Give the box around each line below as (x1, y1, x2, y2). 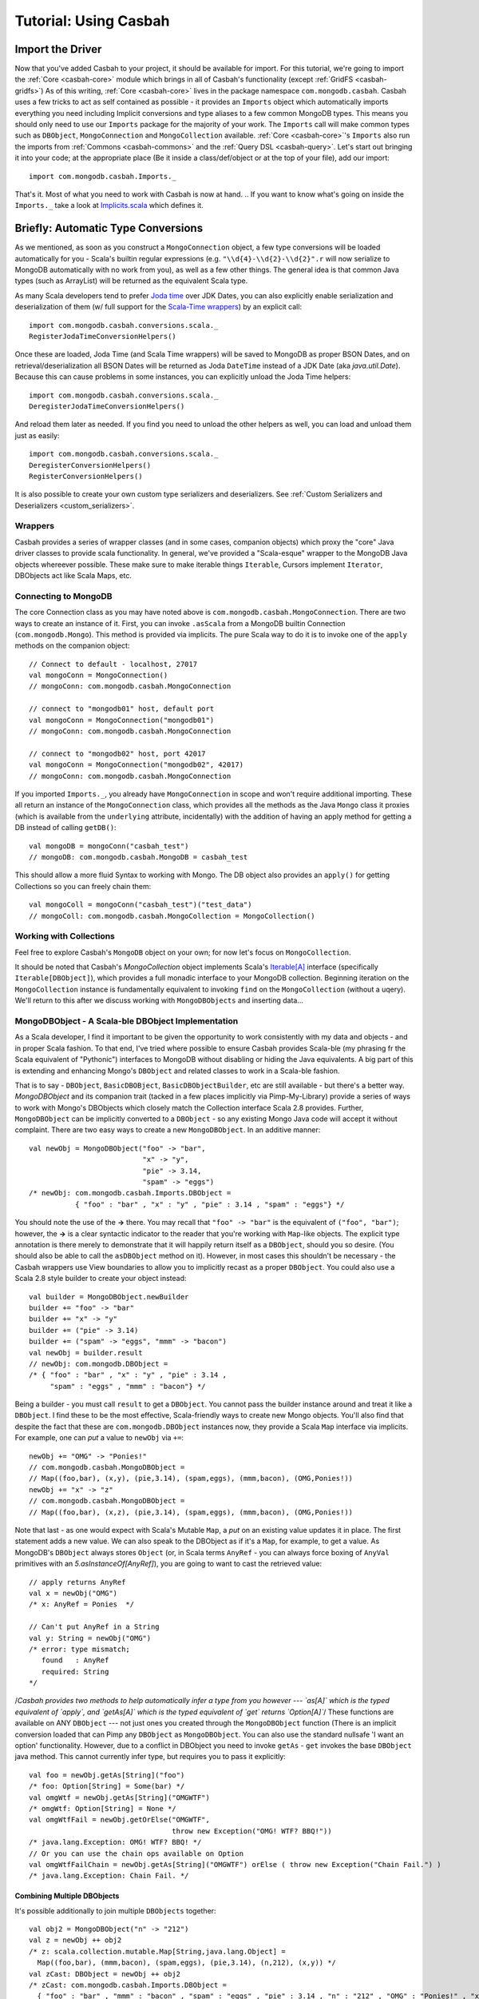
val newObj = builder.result (29, 1348, 143, 1357)
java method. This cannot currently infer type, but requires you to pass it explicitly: (14, 1752, 287, 1762)
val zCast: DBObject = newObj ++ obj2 (29, 1969, 181, 1978)
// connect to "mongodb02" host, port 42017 (29, 748, 207, 758)
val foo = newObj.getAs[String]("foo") (29, 1770, 185, 1779)
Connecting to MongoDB (14, 590, 113, 601)
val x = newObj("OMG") (29, 1588, 118, 1598)
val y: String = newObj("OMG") (29, 1634, 152, 1642)
